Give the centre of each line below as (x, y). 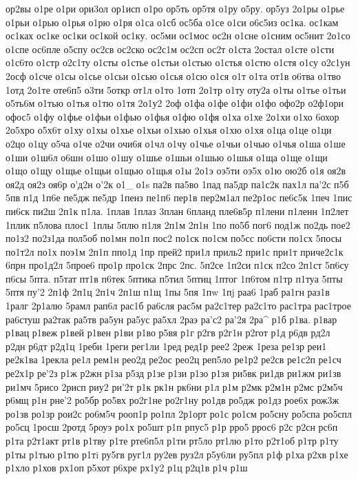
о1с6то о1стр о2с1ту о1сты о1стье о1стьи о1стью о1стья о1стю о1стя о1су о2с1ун (178, 62)
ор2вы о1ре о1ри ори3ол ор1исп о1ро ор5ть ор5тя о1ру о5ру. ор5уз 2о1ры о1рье (175, 8)
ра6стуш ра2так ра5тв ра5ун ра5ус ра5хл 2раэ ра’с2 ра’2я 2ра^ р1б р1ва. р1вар (171, 319)
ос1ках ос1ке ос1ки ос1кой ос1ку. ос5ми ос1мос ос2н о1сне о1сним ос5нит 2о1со (178, 35)
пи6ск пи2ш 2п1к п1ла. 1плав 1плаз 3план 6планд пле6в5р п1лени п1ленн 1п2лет (177, 211)
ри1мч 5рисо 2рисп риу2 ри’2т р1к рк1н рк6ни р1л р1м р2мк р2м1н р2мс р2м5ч (174, 386)
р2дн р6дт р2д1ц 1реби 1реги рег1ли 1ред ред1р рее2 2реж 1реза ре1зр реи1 (166, 346)
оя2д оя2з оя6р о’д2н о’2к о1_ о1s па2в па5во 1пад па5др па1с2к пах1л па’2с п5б (177, 184)
